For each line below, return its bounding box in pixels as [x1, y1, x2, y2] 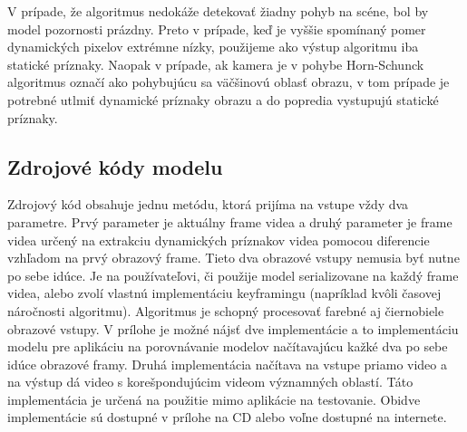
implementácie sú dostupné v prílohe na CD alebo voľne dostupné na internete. [7, 408, 447, 427]
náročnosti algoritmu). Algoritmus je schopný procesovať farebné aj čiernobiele [7, 301, 444, 320]
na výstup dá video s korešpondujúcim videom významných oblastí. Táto [7, 372, 413, 391]
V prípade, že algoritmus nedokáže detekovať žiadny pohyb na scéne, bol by [7, 2, 429, 20]
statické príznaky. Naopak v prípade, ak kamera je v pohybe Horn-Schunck [7, 54, 424, 73]
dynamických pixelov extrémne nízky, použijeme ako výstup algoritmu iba [7, 37, 419, 56]
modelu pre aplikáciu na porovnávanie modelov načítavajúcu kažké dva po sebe [7, 337, 448, 356]
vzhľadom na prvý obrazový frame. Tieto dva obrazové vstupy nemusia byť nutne [7, 248, 460, 267]
